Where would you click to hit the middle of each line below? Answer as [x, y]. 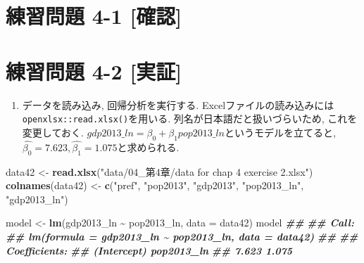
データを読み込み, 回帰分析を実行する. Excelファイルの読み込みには [178, 104]
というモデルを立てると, [280, 132]
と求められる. [148, 147]
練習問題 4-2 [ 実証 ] [94, 71]
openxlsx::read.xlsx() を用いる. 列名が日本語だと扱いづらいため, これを [190, 118]
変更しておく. [53, 132]
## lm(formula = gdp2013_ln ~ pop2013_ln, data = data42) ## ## [182, 236]
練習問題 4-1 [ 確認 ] [94, 16]
